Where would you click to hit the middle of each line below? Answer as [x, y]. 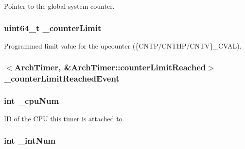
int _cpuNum [32, 101]
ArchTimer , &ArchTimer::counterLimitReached [110, 67]
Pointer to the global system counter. [59, 6]
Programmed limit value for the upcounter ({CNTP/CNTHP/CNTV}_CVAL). [123, 45]
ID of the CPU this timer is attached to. [64, 119]
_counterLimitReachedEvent [62, 78]
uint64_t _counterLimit [53, 27]
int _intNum [30, 140]
